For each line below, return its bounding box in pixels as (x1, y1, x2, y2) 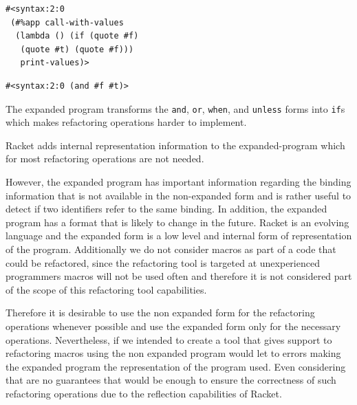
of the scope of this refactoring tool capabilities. (6, 282, 207, 296)
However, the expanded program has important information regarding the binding (6, 175, 351, 188)
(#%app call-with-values (10, 17, 124, 28)
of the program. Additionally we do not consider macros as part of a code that (6, 241, 336, 256)
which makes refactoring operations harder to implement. (6, 115, 247, 129)
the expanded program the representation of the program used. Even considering (6, 359, 346, 373)
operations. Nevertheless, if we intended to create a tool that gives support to (6, 332, 332, 347)
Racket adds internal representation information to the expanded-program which (6, 138, 345, 152)
